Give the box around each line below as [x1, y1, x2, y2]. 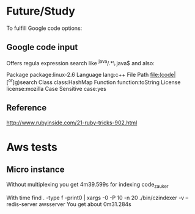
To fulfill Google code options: [6, 24, 83, 32]
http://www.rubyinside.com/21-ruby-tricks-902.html [6, 119, 138, 126]
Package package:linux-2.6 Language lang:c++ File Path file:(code [6, 71, 174, 79]
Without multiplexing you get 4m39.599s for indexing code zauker [6, 180, 169, 190]
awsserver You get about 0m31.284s [39, 200, 131, 208]
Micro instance [6, 165, 65, 175]
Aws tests [6, 140, 58, 154]
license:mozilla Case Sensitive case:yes [6, 85, 107, 93]
